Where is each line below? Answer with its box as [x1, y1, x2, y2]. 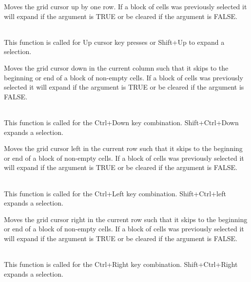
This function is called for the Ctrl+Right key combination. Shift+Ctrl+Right [4, 259, 238, 269]
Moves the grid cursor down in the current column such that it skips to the [4, 62, 229, 73]
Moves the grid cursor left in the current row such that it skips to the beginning [4, 143, 243, 153]
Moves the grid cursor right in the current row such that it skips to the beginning [4, 214, 248, 224]
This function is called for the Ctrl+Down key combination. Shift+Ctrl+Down [4, 117, 239, 127]
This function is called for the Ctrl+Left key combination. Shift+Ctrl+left [4, 188, 226, 198]
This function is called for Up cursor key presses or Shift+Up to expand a [4, 37, 225, 47]
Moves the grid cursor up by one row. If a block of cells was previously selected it [4, 1, 247, 11]
